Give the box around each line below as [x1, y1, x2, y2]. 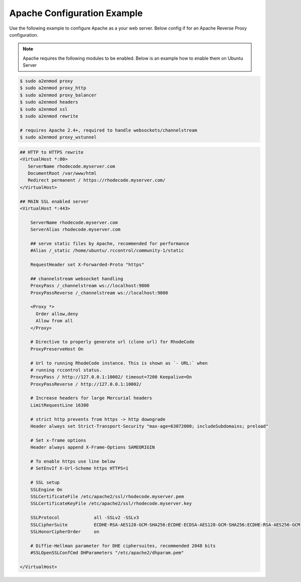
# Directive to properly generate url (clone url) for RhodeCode [30, 339, 195, 345]
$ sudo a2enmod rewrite [20, 113, 79, 119]
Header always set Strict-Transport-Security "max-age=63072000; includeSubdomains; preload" [30, 423, 268, 429]
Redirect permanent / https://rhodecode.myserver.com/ [28, 177, 166, 183]
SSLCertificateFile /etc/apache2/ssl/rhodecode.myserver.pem [30, 494, 184, 499]
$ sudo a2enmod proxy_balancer [20, 92, 97, 98]
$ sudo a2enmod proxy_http [20, 85, 86, 91]
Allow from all [36, 318, 73, 324]
